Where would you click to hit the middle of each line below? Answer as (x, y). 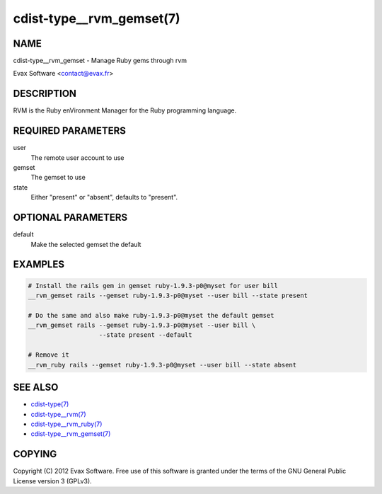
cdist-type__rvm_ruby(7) (66, 424)
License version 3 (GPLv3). (52, 481)
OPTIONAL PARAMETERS (70, 218)
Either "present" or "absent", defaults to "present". (104, 197)
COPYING (35, 454)
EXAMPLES (39, 264)
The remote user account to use (77, 157)
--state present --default (145, 335)
